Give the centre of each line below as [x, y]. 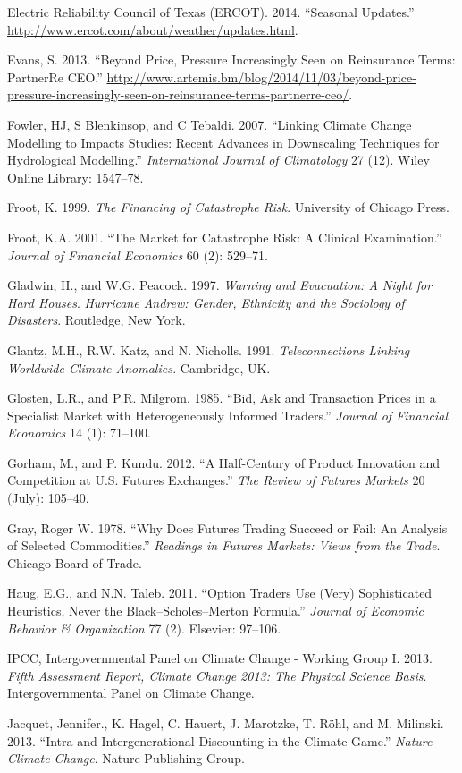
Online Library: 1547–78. [76, 177]
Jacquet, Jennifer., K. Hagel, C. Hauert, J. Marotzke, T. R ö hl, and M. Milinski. [226, 723]
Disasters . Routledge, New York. [97, 320]
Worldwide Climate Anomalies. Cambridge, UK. [139, 367]
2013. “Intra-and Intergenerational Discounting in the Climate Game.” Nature [220, 740]
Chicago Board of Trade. [75, 562]
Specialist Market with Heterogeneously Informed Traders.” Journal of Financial [227, 415]
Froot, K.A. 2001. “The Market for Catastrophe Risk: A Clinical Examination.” [225, 237]
